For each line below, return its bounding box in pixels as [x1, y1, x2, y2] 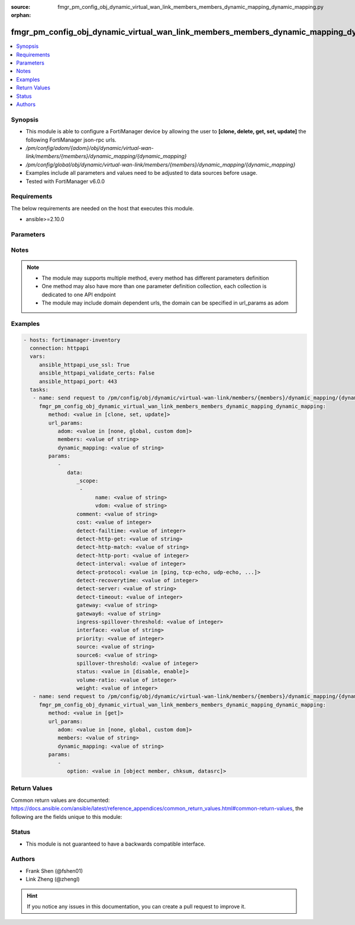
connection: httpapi [30, 345, 89, 352]
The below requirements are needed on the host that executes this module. [11, 204, 195, 212]
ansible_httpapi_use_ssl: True [38, 361, 130, 368]
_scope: [76, 478, 99, 484]
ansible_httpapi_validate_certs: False [38, 370, 155, 376]
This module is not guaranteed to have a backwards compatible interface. [25, 840, 206, 847]
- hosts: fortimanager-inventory [23, 337, 121, 343]
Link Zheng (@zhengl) [25, 876, 80, 883]
